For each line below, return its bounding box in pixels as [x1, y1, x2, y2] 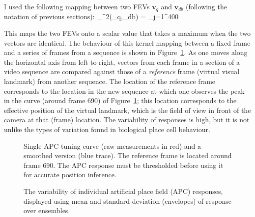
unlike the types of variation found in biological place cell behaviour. [4, 124, 210, 134]
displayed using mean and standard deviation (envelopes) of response [24, 195, 231, 206]
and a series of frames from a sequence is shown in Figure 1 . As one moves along [4, 47, 248, 57]
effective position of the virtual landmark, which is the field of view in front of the [4, 105, 251, 115]
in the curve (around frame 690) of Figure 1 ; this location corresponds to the [4, 95, 237, 106]
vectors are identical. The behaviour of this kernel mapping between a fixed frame [4, 37, 251, 48]
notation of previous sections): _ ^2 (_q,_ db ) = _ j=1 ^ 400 [4, 11, 179, 22]
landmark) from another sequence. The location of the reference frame [4, 76, 216, 86]
